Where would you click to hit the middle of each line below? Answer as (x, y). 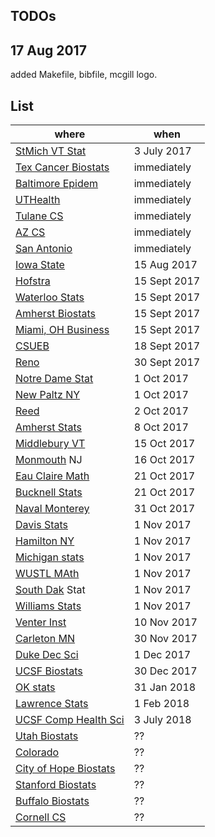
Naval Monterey (52, 509)
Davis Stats (41, 525)
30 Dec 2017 (165, 671)
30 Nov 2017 (165, 639)
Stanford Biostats (56, 785)
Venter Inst (41, 622)
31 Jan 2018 (165, 687)
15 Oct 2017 (164, 444)
